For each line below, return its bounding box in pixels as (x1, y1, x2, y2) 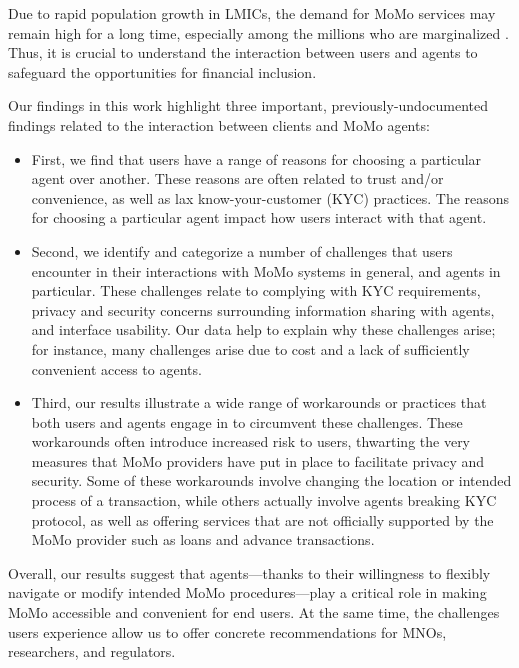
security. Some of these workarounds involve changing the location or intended (31, 470, 512, 491)
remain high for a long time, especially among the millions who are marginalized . (8, 22, 509, 43)
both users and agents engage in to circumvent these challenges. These (31, 411, 463, 432)
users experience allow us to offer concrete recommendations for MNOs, (8, 621, 447, 642)
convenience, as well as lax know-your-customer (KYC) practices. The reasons (31, 187, 510, 208)
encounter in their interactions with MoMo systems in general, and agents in (31, 260, 501, 281)
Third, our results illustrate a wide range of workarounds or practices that (31, 392, 487, 413)
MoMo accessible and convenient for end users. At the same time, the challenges (8, 602, 500, 623)
